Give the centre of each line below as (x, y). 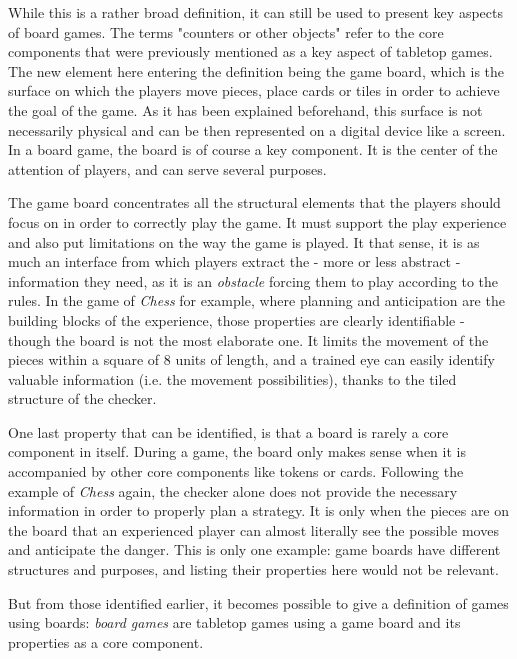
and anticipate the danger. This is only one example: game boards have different (254, 549)
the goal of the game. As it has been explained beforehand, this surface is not (245, 109)
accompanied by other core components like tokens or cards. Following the (236, 471)
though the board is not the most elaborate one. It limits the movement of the (248, 339)
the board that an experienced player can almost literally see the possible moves (253, 529)
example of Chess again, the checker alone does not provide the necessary (233, 490)
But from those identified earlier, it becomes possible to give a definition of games (258, 602)
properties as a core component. (106, 641)
